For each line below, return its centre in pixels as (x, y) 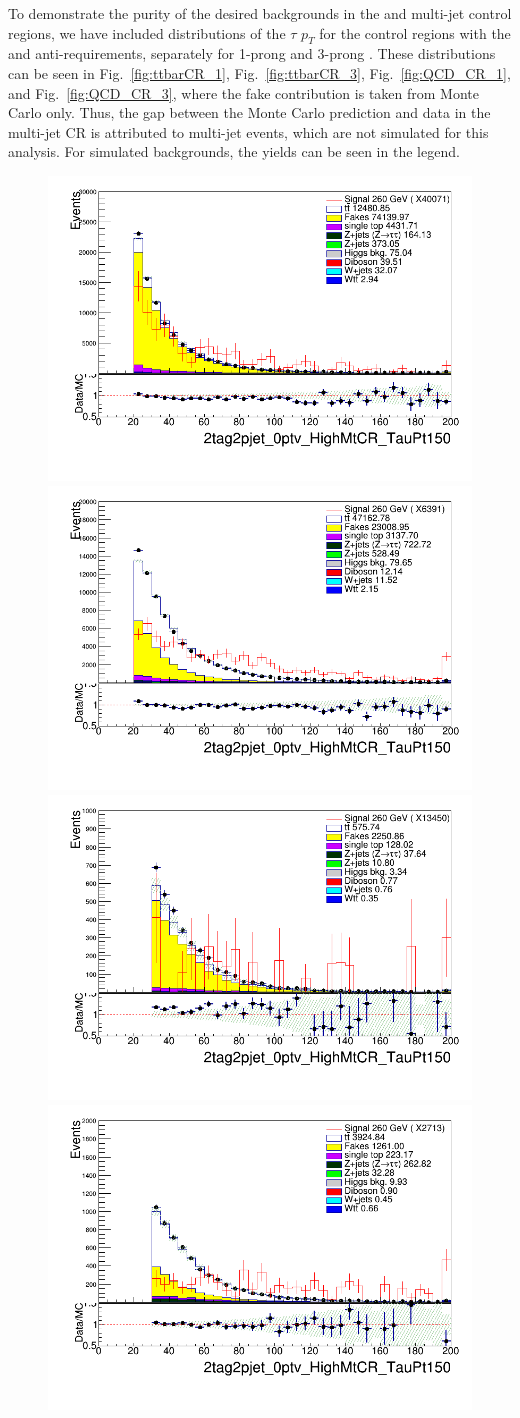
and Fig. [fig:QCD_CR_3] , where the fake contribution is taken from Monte (243, 92)
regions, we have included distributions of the (147, 32)
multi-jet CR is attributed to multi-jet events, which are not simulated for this (248, 131)
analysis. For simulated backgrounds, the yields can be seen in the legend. (234, 151)
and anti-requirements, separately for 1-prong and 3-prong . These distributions (252, 53)
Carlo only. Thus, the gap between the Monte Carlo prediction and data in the (249, 112)
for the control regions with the (415, 32)
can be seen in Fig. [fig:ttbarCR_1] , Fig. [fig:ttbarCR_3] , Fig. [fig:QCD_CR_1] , (259, 72)
